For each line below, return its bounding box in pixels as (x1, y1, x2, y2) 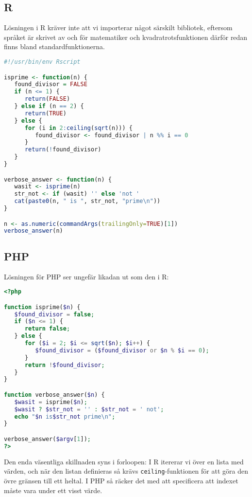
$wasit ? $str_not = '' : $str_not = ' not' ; (14, 405, 164, 413)
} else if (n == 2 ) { (14, 103, 84, 110)
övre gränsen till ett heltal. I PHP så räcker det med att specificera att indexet (4, 475, 238, 485)
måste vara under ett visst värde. (4, 485, 102, 495)
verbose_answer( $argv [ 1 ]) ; (4, 435, 91, 442)
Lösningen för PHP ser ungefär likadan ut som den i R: (4, 271, 169, 281)
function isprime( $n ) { (4, 303, 81, 311)
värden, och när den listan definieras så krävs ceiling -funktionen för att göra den (4, 466, 248, 476)
